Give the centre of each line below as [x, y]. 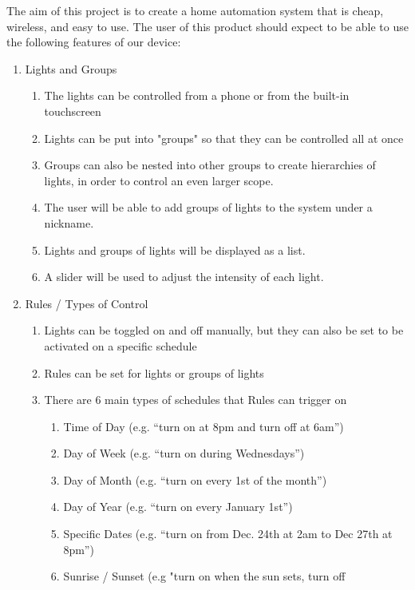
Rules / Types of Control [87, 303]
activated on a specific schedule [121, 345]
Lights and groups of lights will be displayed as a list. [175, 249]
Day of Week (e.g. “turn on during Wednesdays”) [184, 453]
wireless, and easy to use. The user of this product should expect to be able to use [207, 26]
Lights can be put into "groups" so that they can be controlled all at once [224, 138]
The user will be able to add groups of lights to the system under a [208, 207]
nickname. [69, 222]
